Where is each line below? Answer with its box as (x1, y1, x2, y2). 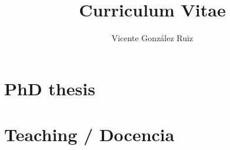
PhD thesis (4, 76, 95, 100)
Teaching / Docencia (4, 122, 175, 146)
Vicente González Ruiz (111, 32, 194, 44)
